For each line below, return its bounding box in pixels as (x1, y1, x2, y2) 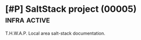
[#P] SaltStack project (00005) (5, 3, 137, 15)
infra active (5, 14, 50, 25)
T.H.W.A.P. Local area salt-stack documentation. (5, 30, 105, 36)
